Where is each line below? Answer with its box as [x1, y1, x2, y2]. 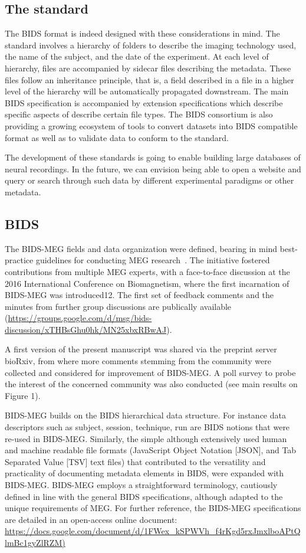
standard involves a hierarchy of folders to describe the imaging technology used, [5, 38, 297, 51]
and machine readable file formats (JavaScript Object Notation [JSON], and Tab [5, 444, 297, 456]
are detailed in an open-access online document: [5, 513, 177, 525]
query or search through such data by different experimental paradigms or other [5, 174, 294, 186]
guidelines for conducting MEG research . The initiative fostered [35, 254, 270, 266]
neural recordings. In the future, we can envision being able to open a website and [5, 162, 301, 175]
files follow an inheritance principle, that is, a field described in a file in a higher [5, 73, 294, 86]
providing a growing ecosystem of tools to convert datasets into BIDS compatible [5, 119, 298, 132]
